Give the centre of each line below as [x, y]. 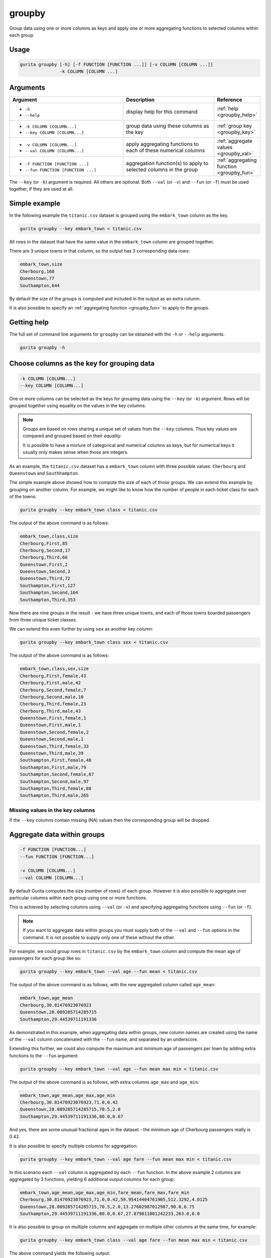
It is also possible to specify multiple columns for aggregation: [74, 1146]
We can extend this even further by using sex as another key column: [81, 629]
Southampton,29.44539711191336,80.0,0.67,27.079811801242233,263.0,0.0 [110, 1214]
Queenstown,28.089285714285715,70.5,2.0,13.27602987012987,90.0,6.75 [107, 1207]
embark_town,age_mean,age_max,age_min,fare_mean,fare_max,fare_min [105, 1192]
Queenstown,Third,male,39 [52, 753]
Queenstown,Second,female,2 [54, 732]
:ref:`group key [234, 126]
